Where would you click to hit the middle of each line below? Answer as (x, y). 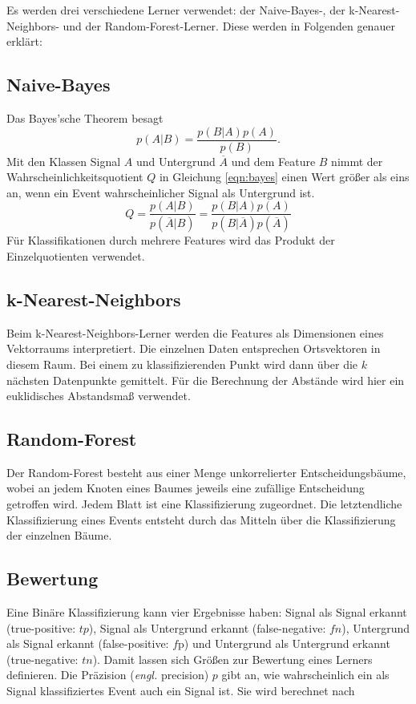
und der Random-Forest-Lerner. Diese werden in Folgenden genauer (229, 25)
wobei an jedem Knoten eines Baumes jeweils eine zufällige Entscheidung (186, 488)
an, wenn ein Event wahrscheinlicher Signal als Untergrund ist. (161, 192)
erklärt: (24, 41)
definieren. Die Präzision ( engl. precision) (108, 675)
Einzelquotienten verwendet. (76, 255)
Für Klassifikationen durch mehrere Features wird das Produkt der (171, 240)
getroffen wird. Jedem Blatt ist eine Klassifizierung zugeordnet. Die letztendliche (204, 504)
